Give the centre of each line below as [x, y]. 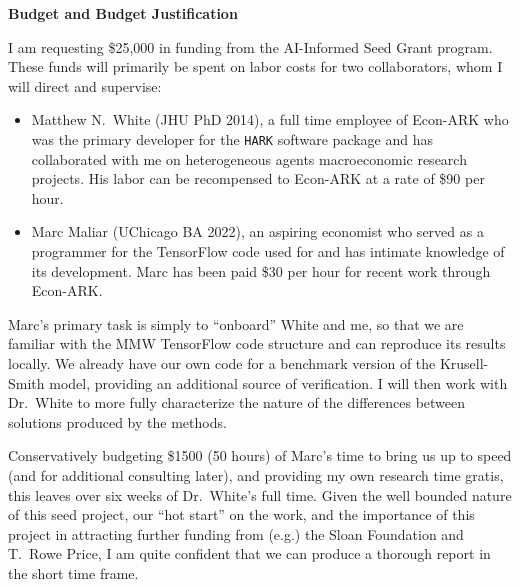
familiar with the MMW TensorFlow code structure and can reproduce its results [257, 343]
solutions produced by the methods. [117, 421]
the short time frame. [73, 572]
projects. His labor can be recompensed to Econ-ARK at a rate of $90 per [258, 178]
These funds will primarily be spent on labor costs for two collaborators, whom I [255, 66]
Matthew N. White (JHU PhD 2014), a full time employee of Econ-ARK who [270, 119]
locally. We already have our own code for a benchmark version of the [222, 362]
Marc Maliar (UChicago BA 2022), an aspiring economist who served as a [257, 231]
